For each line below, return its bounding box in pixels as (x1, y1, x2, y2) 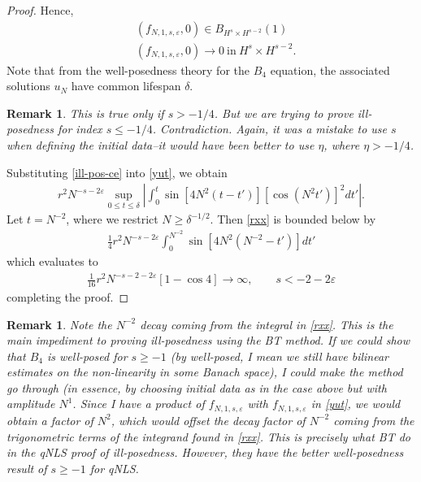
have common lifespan (71, 77, 181, 94)
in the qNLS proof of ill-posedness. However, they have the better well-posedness (7, 444, 404, 461)
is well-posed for (46, 347, 128, 364)
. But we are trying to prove (214, 104, 354, 121)
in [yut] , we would (310, 395, 401, 412)
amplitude (7, 395, 55, 412)
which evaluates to (7, 252, 98, 269)
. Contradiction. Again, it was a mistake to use (152, 120, 388, 137)
